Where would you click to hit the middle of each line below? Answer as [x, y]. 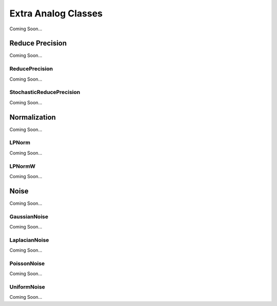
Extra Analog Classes [56, 13]
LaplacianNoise [29, 240]
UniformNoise [27, 287]
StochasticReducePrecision [45, 92]
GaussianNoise [29, 217]
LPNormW [23, 166]
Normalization [33, 117]
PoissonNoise [27, 263]
